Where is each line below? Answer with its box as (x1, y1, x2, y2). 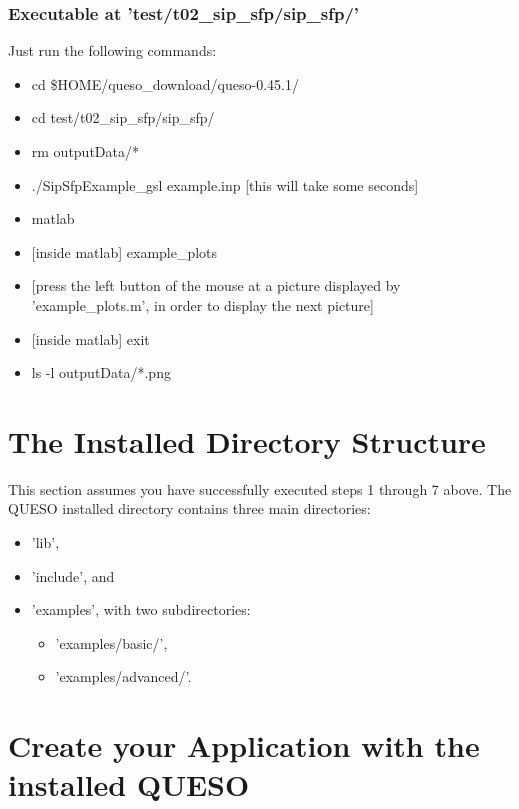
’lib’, (31, 532, 60, 553)
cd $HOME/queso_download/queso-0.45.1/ (31, 73, 299, 94)
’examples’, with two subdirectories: (31, 599, 251, 620)
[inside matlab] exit (31, 328, 150, 349)
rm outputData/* (31, 141, 139, 161)
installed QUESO (8, 764, 250, 805)
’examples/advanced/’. (55, 666, 192, 687)
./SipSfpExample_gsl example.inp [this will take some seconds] (31, 174, 419, 195)
